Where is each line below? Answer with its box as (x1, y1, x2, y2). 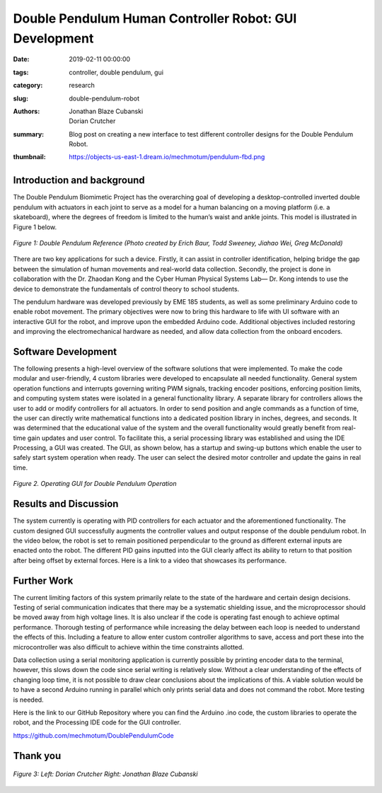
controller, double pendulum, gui (69, 68, 164, 76)
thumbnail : (13, 153, 46, 161)
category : (13, 81, 43, 90)
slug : (13, 94, 28, 103)
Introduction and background (13, 174, 145, 187)
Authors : (13, 107, 40, 115)
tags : (13, 68, 29, 76)
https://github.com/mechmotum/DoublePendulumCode (13, 731, 174, 739)
